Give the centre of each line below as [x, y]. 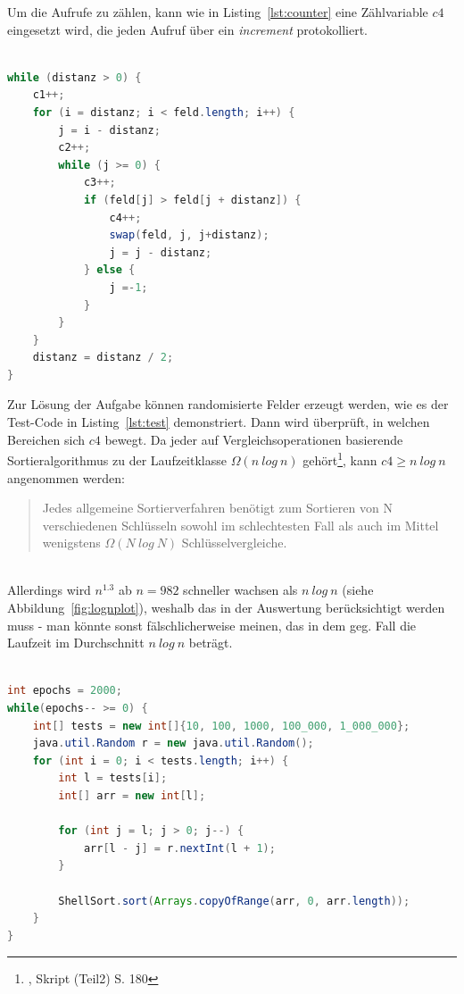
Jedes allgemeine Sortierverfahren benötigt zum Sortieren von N [217, 508]
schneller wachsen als [240, 590]
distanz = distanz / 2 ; [103, 358]
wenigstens [71, 543]
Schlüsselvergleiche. [234, 543]
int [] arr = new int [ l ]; [132, 796]
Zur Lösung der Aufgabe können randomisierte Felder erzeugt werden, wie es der [228, 404]
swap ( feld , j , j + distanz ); [189, 235]
